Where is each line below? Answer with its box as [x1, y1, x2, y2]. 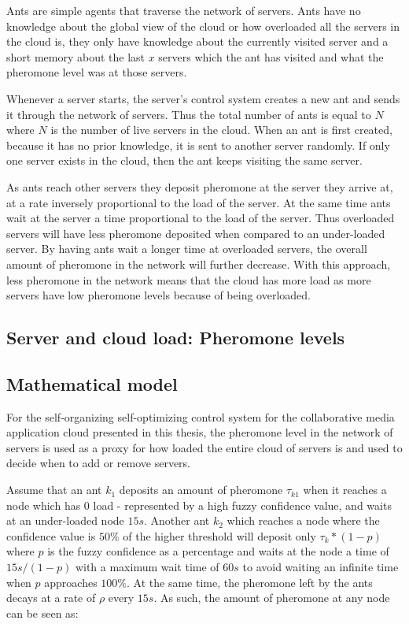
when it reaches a [303, 481, 387, 498]
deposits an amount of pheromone [119, 481, 283, 498]
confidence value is [6, 527, 96, 544]
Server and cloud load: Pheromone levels [6, 325, 345, 350]
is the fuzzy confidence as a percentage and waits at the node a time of [47, 543, 389, 559]
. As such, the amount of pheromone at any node [153, 589, 390, 606]
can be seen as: [6, 604, 79, 621]
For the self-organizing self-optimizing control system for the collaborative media [6, 408, 395, 425]
